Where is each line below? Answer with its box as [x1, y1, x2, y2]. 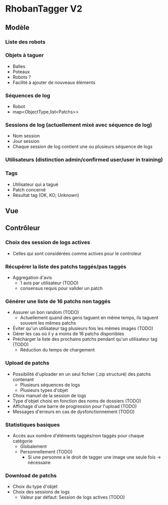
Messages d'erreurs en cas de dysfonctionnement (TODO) [12, 409, 135, 415]
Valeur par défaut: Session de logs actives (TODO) [20, 494, 125, 500]
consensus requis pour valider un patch [20, 285, 103, 291]
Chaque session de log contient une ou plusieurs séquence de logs [12, 143, 153, 149]
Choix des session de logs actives [5, 239, 90, 246]
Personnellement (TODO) [20, 448, 73, 454]
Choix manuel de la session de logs [12, 392, 87, 398]
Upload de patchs [5, 360, 49, 367]
